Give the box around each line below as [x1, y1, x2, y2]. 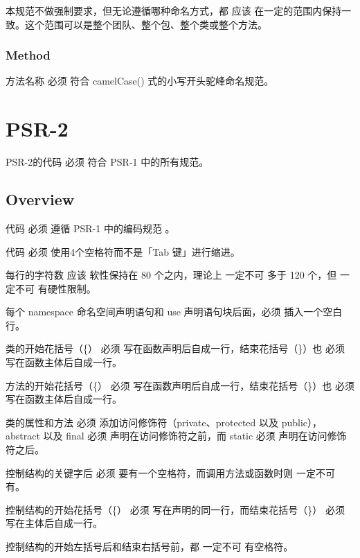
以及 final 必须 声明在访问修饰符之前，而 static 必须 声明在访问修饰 [43, 428, 347, 443]
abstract [6, 428, 40, 443]
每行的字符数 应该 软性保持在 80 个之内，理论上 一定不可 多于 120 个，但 [6, 268, 337, 282]
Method [6, 46, 51, 64]
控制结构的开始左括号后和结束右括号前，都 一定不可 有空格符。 [6, 539, 294, 554]
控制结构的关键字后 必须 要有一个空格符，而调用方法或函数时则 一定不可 [6, 465, 335, 480]
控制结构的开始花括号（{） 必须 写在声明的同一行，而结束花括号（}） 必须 [6, 502, 345, 516]
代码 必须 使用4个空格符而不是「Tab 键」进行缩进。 [6, 244, 240, 259]
